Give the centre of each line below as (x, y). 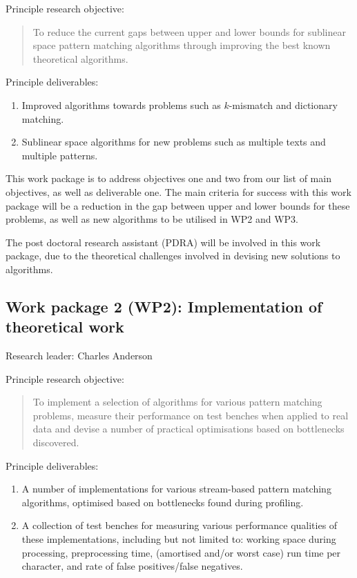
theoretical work (65, 327)
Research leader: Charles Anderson (79, 356)
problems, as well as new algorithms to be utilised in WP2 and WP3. (152, 219)
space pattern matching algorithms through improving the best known (182, 45)
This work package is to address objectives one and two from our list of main (168, 178)
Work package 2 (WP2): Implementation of (164, 306)
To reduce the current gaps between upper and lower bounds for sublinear (189, 31)
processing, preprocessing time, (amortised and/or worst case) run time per (181, 552)
